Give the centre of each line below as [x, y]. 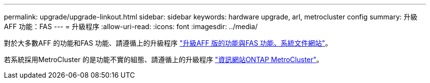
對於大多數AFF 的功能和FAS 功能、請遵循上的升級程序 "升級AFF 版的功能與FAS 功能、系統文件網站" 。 [168, 43]
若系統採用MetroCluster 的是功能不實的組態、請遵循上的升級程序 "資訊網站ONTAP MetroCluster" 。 [164, 59]
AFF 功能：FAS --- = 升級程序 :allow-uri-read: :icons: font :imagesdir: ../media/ [131, 26]
